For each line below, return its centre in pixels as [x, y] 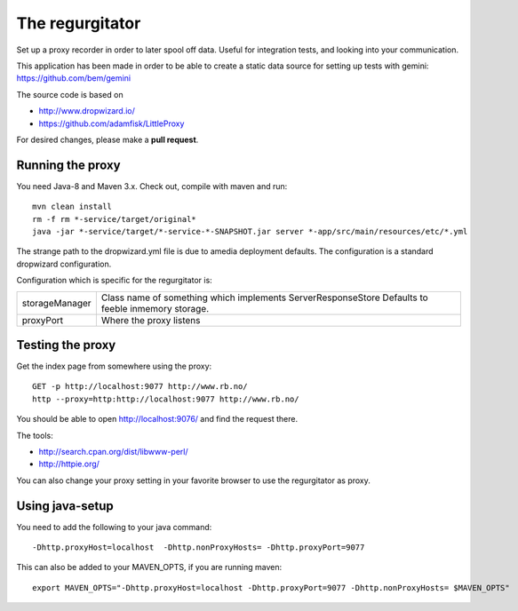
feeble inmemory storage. [155, 308]
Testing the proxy [66, 345]
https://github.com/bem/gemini [74, 78]
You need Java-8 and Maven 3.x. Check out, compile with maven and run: [152, 186]
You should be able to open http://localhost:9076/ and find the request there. [157, 419]
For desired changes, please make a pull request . [108, 139]
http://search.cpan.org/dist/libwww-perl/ [113, 452]
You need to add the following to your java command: [114, 527]
